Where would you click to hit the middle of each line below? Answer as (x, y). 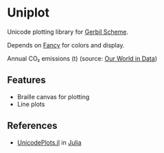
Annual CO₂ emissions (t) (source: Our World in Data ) (82, 58)
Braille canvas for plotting (53, 96)
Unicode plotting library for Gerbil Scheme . (68, 32)
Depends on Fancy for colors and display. (66, 45)
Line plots (31, 104)
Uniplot (28, 13)
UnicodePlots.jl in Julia (49, 142)
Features (26, 80)
